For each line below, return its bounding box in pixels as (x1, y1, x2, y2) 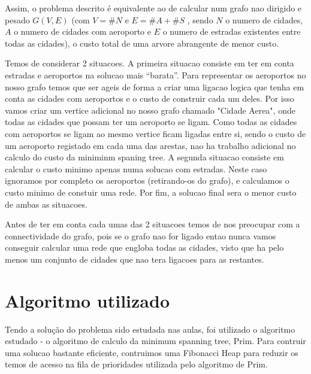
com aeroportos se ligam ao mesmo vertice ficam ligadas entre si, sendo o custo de (5, 127, 306, 139)
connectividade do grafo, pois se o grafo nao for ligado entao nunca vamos (5, 229, 276, 242)
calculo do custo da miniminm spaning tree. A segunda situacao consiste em (5, 151, 284, 163)
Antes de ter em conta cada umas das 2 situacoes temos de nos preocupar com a (5, 218, 300, 230)
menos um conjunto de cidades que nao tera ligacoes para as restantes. (5, 253, 264, 265)
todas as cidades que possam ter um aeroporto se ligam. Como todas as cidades (5, 115, 297, 128)
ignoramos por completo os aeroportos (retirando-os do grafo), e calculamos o (5, 174, 289, 187)
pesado (5, 13, 30, 26)
